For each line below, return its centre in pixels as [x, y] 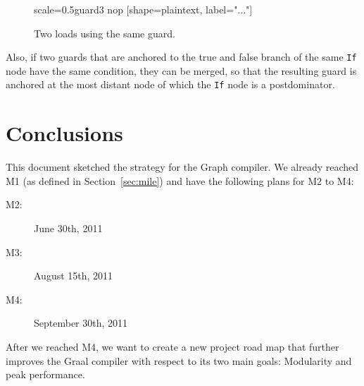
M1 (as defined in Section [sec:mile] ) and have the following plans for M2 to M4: [180, 180]
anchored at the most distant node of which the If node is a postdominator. [170, 84]
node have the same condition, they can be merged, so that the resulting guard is [181, 70]
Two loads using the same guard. [105, 33]
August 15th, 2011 [74, 276]
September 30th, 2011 [81, 323]
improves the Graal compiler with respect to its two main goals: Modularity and [179, 360]
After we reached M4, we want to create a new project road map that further [172, 346]
